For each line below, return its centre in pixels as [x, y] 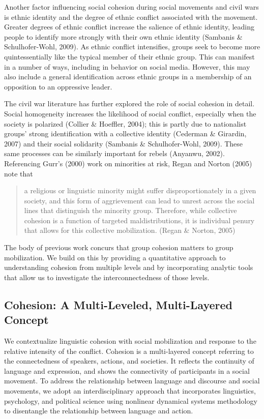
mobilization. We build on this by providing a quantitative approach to [115, 257]
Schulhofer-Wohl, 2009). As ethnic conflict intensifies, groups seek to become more [132, 47]
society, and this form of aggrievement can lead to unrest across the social [139, 200]
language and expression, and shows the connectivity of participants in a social [127, 370]
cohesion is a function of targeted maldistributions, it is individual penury [139, 220]
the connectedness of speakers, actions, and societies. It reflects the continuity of [129, 361]
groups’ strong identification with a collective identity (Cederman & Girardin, [125, 133]
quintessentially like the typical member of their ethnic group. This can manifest [129, 56]
